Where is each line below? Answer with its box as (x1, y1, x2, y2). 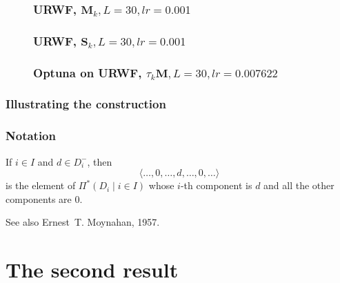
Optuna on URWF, (33, 64, 142, 81)
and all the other (263, 178, 334, 193)
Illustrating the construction (6, 95, 166, 113)
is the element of (6, 178, 76, 193)
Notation (6, 127, 56, 144)
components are (6, 191, 72, 206)
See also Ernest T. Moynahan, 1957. (6, 215, 160, 229)
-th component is (180, 178, 252, 193)
